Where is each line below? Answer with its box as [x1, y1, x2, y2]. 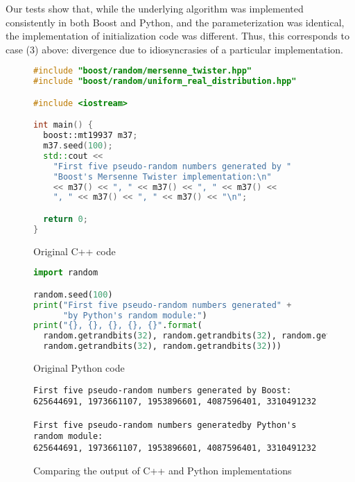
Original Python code [33, 361, 125, 375]
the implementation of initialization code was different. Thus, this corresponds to [6, 28, 349, 43]
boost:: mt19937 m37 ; [43, 130, 138, 141]
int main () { [33, 120, 93, 130]
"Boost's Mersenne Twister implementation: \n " [53, 171, 272, 182]
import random [33, 268, 98, 278]
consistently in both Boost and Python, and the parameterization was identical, [6, 15, 345, 29]
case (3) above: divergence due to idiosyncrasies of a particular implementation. [6, 42, 343, 56]
